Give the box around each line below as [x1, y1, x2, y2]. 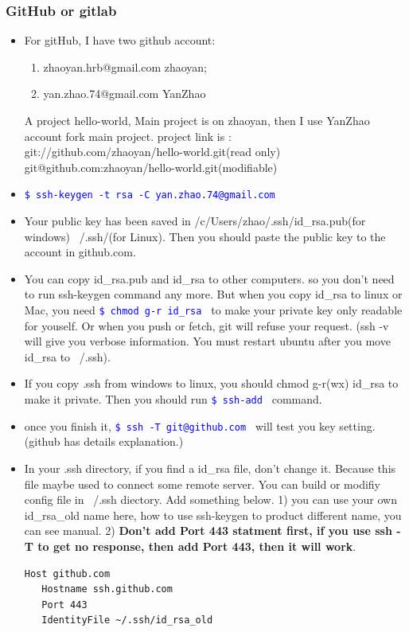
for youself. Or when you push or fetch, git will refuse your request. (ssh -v [24, 317, 389, 334]
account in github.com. [24, 244, 136, 260]
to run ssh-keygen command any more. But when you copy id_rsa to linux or [24, 286, 403, 302]
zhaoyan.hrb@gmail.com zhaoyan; [43, 58, 207, 75]
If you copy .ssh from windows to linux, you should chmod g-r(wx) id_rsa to [24, 375, 399, 392]
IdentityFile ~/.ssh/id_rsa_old [41, 614, 213, 626]
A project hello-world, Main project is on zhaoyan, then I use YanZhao [24, 112, 370, 128]
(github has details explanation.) [24, 433, 184, 450]
